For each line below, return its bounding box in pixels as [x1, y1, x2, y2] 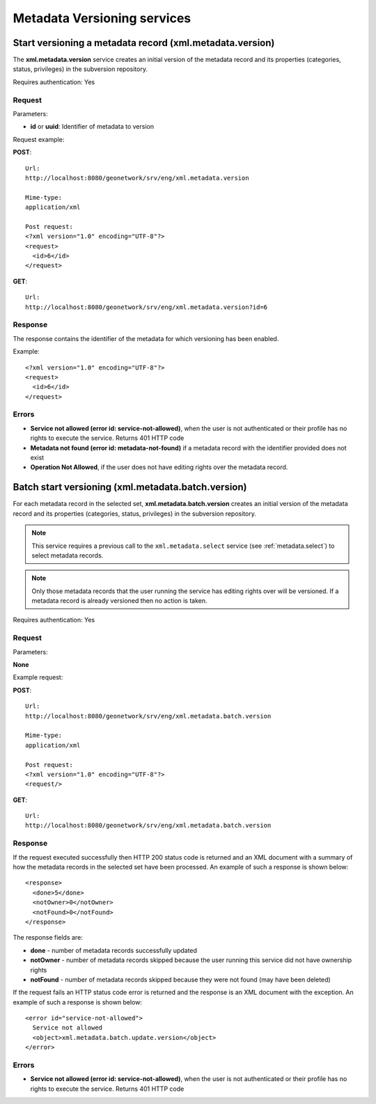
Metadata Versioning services [13, 10, 191, 26]
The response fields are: [13, 933, 83, 942]
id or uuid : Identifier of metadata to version [30, 123, 155, 131]
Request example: [13, 135, 65, 143]
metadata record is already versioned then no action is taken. [31, 597, 208, 605]
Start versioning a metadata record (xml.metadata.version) [13, 37, 275, 49]
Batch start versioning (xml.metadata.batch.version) [13, 481, 247, 494]
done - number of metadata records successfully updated [30, 946, 198, 954]
